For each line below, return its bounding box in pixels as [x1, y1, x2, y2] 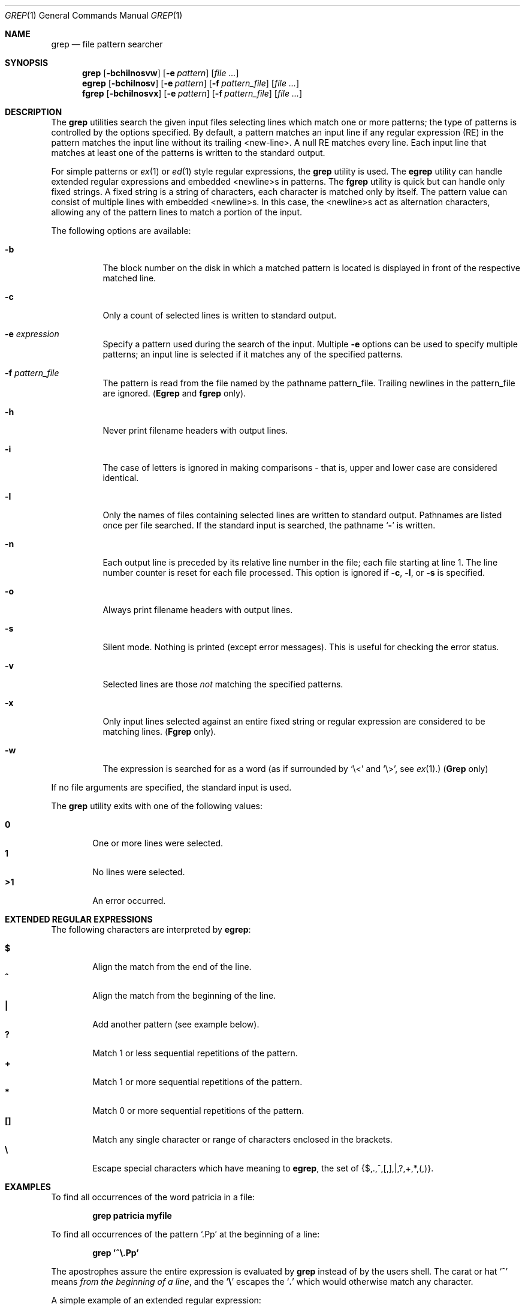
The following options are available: [51, 226, 191, 236]
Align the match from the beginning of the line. [92, 990, 276, 1000]
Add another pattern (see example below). [92, 1019, 260, 1029]
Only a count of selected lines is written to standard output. [102, 310, 337, 320]
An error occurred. [92, 896, 166, 906]
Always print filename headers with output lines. [102, 605, 293, 615]
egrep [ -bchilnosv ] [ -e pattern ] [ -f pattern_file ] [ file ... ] [82, 78, 300, 88]
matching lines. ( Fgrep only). [102, 726, 216, 737]
